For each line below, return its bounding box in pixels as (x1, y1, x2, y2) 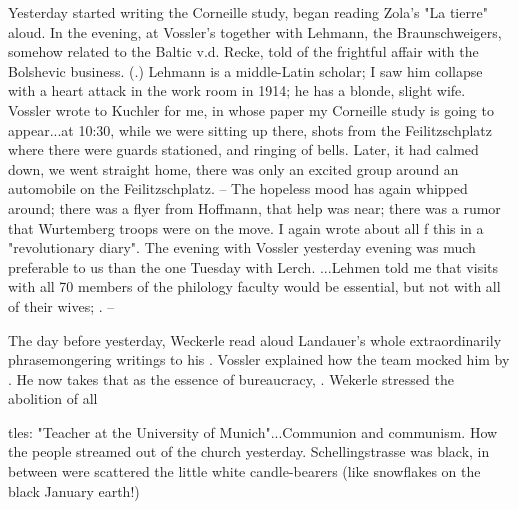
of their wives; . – (8, 295, 115, 316)
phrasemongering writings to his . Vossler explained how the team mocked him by (8, 349, 510, 370)
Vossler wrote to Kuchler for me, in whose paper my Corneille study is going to (8, 99, 494, 120)
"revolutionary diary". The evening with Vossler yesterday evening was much (8, 237, 476, 258)
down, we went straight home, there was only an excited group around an (8, 158, 459, 179)
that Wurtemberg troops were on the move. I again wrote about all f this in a (8, 217, 484, 238)
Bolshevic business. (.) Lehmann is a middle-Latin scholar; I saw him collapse (8, 60, 483, 81)
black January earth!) (8, 480, 140, 501)
